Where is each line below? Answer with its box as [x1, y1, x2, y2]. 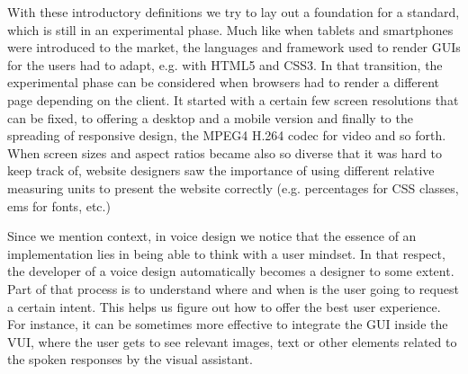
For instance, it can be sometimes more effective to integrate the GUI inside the [7, 315, 448, 334]
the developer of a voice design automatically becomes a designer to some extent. [7, 262, 454, 280]
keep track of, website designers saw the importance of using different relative [7, 161, 435, 180]
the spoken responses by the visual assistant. [7, 350, 253, 369]
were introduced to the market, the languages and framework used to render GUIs [7, 38, 461, 57]
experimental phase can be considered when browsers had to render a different [7, 73, 440, 92]
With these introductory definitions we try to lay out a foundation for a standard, [7, 3, 460, 21]
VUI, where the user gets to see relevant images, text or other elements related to [7, 332, 457, 351]
